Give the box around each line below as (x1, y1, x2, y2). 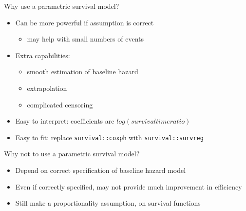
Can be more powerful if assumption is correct (15, 17, 154, 27)
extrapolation (27, 83, 67, 93)
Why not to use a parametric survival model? (4, 148, 140, 159)
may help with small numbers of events (27, 34, 144, 44)
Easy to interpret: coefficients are (15, 116, 114, 126)
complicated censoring (27, 99, 93, 109)
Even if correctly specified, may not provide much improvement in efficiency (15, 181, 242, 191)
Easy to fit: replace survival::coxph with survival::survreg (15, 132, 204, 142)
